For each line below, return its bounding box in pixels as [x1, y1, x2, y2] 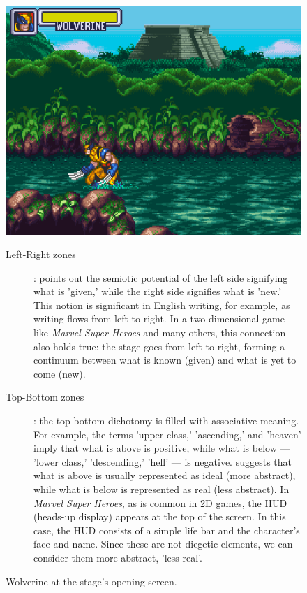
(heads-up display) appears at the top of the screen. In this [33, 509, 286, 524]
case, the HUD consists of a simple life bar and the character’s [33, 522, 300, 537]
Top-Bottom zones [6, 390, 84, 404]
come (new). [33, 366, 86, 380]
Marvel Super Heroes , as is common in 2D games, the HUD [33, 495, 287, 510]
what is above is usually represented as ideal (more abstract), [33, 468, 296, 483]
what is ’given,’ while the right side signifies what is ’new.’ [33, 284, 282, 299]
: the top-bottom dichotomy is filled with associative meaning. [33, 413, 299, 428]
